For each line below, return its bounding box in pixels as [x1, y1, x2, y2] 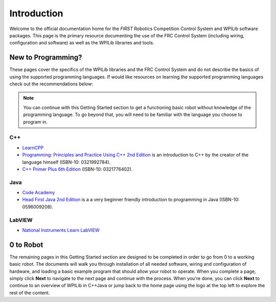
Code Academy [22, 190, 55, 196]
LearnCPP [22, 145, 43, 151]
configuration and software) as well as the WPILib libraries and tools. [9, 40, 154, 46]
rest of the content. [9, 289, 50, 296]
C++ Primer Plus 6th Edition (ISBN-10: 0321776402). [22, 166, 133, 172]
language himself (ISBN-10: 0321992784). [22, 159, 111, 165]
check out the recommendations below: [9, 81, 93, 87]
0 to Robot [9, 240, 43, 249]
